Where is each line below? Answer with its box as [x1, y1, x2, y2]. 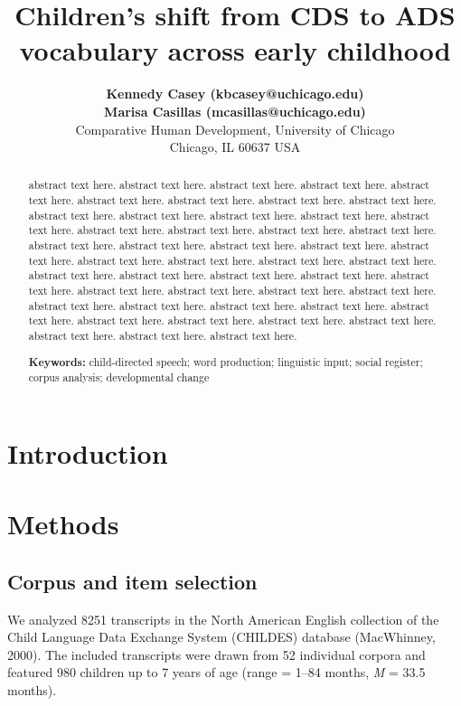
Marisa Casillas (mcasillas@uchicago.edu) [104, 101, 366, 120]
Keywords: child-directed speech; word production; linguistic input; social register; [28, 353, 423, 370]
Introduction [7, 434, 168, 471]
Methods [7, 505, 119, 542]
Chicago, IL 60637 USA [169, 137, 301, 156]
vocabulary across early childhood [19, 32, 451, 69]
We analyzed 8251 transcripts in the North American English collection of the [7, 609, 439, 628]
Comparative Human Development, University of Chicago [75, 119, 395, 138]
